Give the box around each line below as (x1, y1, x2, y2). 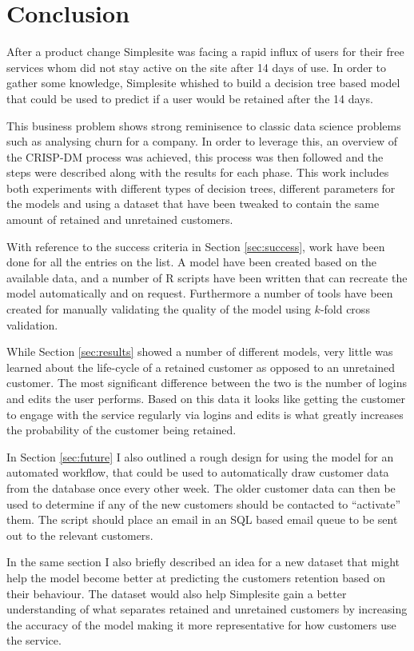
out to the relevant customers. (6, 526, 153, 543)
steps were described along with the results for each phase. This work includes (6, 164, 389, 181)
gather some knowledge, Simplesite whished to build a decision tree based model (6, 74, 400, 91)
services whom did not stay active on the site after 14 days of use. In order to (6, 58, 387, 75)
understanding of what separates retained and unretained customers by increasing (6, 601, 408, 617)
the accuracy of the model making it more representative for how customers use (6, 616, 396, 633)
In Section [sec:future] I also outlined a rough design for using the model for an (6, 448, 394, 465)
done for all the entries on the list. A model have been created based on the (6, 254, 377, 270)
